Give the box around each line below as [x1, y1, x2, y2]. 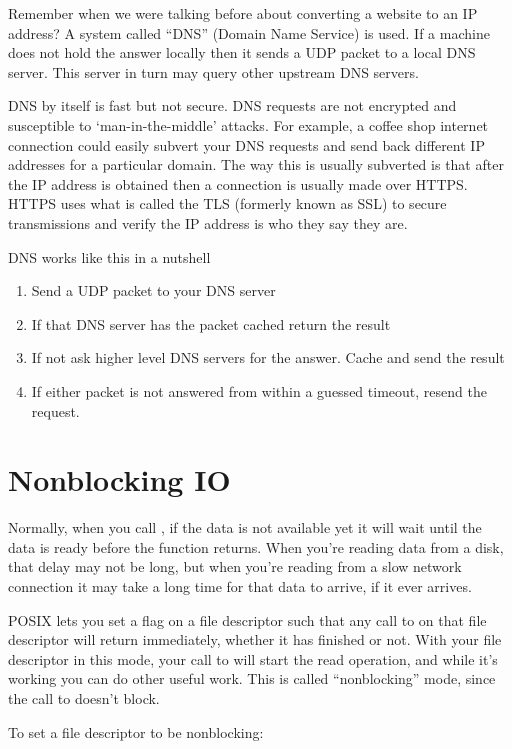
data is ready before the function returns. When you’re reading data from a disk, [8, 536, 504, 557]
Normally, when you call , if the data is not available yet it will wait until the [8, 517, 482, 538]
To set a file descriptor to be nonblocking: [8, 721, 264, 742]
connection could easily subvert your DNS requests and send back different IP [8, 134, 485, 155]
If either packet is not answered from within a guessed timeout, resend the [31, 380, 487, 401]
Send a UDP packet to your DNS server [31, 280, 276, 301]
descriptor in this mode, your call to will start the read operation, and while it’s [8, 648, 498, 669]
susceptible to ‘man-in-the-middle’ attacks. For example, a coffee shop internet [8, 114, 489, 135]
